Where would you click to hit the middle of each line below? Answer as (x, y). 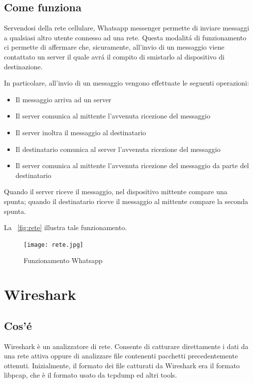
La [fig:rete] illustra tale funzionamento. (66, 227)
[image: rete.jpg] (54, 245)
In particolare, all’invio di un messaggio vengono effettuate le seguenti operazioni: (126, 83)
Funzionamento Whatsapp (63, 260)
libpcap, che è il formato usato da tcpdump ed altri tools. (91, 375)
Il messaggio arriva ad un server (63, 99)
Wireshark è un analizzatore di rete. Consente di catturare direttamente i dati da (126, 346)
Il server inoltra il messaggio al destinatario (81, 132)
